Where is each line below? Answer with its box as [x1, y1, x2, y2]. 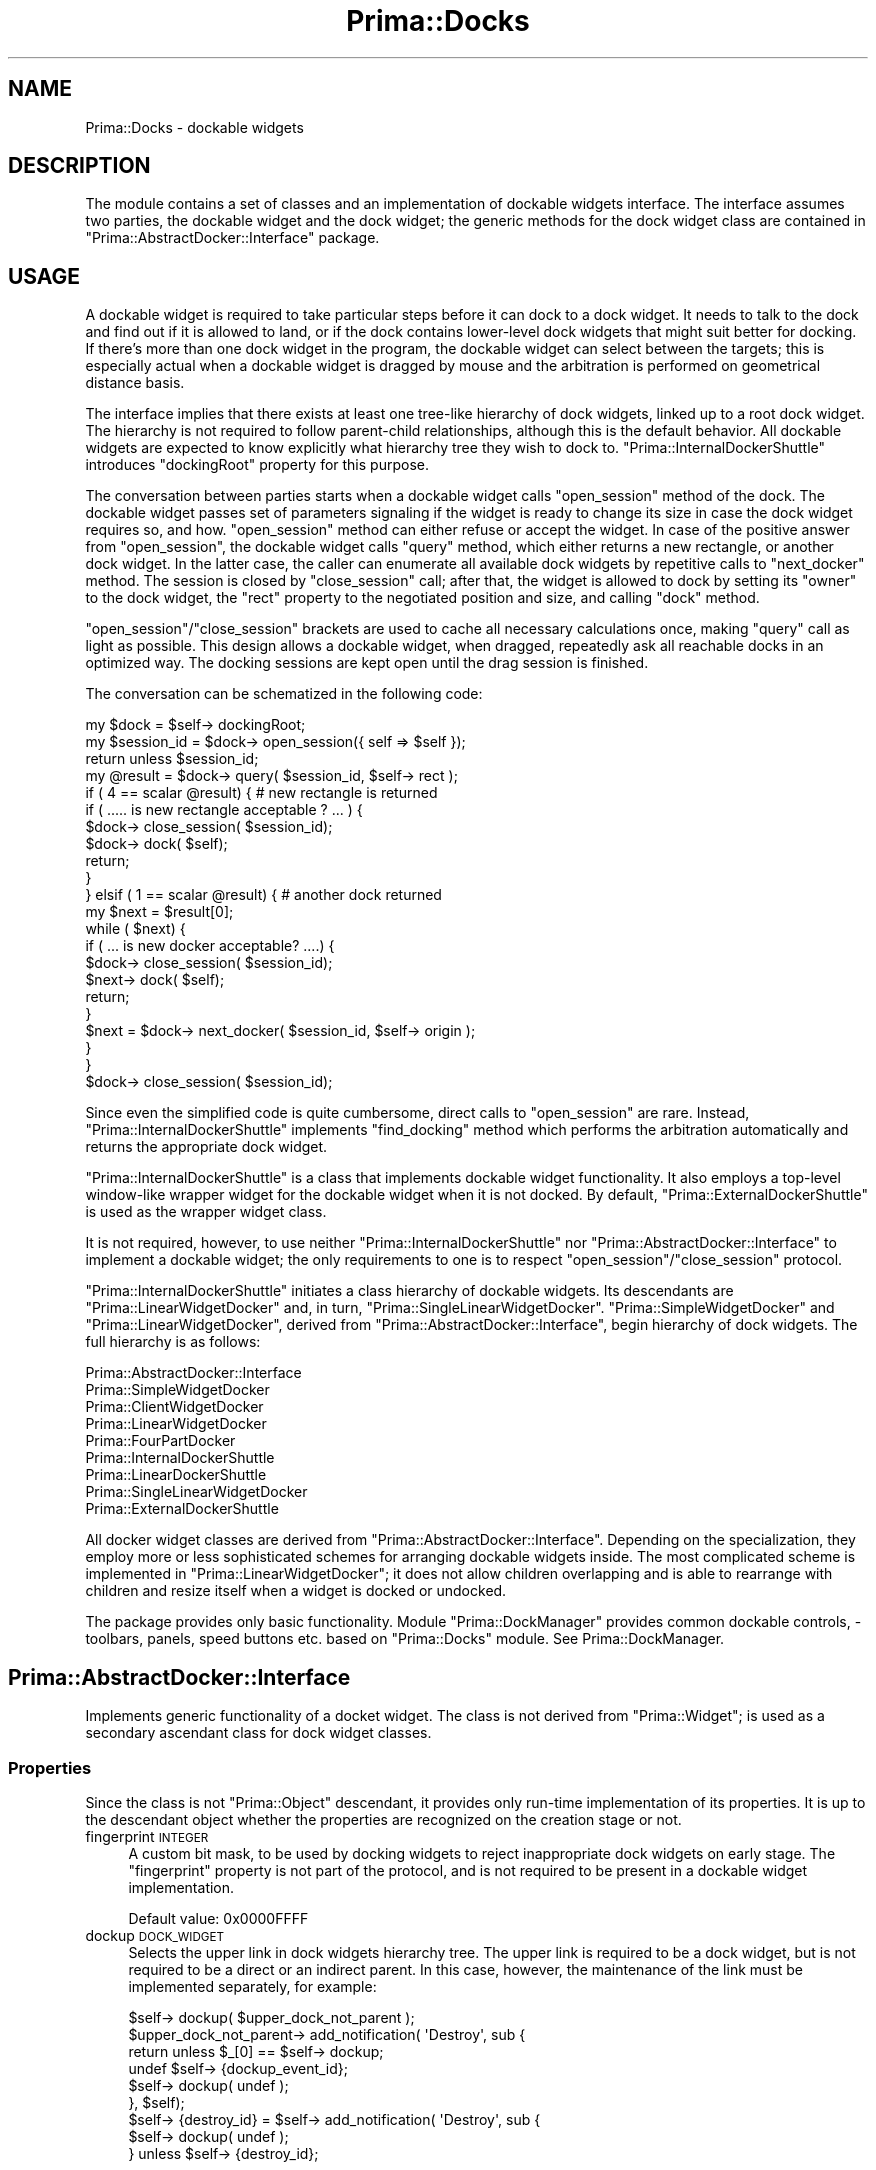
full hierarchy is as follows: [85, 1333, 261, 1351]
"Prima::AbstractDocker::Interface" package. [85, 229, 380, 247]
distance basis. [85, 374, 185, 392]
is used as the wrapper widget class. [85, 1203, 327, 1221]
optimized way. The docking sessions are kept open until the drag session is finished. [85, 654, 649, 672]
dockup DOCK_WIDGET [85, 1926, 225, 1944]
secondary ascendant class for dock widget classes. [85, 1724, 432, 1742]
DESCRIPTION [8, 153, 151, 179]
